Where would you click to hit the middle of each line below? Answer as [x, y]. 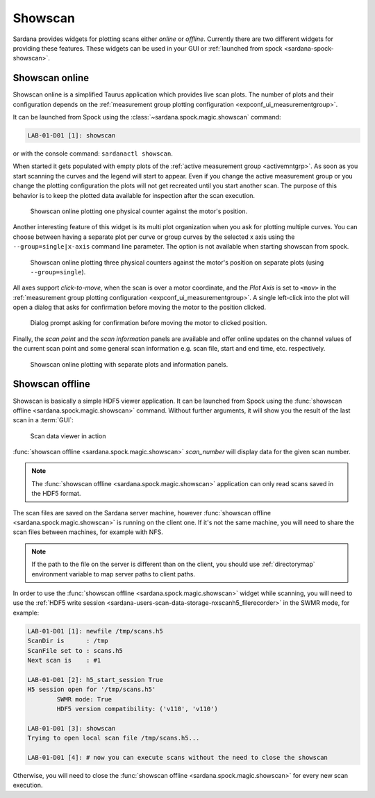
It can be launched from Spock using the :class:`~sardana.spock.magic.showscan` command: [147, 117]
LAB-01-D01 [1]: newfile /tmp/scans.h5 [95, 631]
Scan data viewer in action [68, 436]
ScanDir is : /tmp [68, 641]
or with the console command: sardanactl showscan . [93, 153]
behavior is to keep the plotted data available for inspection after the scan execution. [134, 195]
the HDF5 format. [56, 494]
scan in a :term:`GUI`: [43, 420]
